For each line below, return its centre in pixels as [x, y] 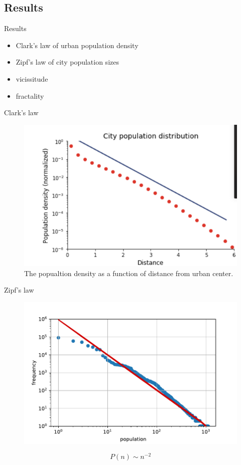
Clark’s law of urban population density [77, 45]
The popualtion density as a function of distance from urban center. [129, 273]
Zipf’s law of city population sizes [67, 62]
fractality [30, 95]
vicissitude [32, 78]
